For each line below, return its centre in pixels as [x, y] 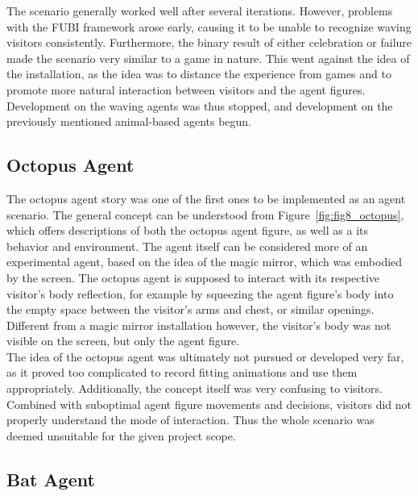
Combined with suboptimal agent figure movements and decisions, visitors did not [209, 404]
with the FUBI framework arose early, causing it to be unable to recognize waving [209, 26]
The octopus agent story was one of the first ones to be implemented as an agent [206, 198]
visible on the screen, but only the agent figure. [123, 341]
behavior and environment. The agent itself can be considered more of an [187, 246]
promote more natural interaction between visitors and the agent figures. [186, 89]
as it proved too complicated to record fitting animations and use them [182, 372]
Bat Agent [51, 479]
